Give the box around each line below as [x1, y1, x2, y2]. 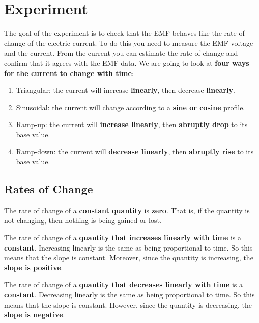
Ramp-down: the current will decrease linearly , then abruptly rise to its [16, 146, 254, 157]
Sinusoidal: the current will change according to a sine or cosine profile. [16, 102, 245, 112]
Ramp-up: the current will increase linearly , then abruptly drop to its [16, 119, 248, 130]
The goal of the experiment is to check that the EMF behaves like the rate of [4, 28, 245, 38]
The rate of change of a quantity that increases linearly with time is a [4, 232, 242, 243]
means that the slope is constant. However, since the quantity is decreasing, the [4, 299, 252, 310]
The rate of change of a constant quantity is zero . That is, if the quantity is [4, 205, 250, 215]
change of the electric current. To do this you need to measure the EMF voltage [4, 37, 253, 48]
